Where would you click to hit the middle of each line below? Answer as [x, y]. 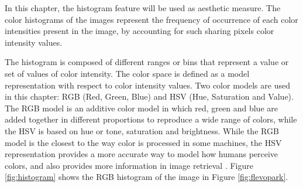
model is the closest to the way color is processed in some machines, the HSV [143, 142]
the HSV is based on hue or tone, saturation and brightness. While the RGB [142, 130]
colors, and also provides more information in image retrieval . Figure [129, 165]
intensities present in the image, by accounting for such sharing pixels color [140, 31]
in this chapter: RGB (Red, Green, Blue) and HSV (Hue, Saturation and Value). [149, 96]
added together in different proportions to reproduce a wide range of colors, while [151, 119]
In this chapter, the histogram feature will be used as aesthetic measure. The [143, 8]
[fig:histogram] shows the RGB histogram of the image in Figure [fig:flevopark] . [147, 177]
